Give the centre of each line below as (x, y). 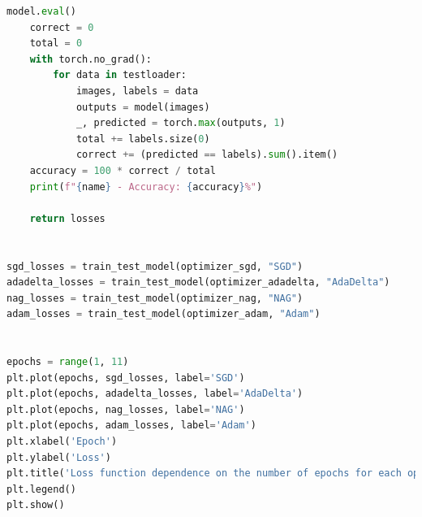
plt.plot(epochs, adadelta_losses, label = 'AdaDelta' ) (155, 394)
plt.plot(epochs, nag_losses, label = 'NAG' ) (126, 409)
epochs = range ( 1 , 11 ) (68, 362)
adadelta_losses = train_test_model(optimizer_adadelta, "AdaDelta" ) (198, 282)
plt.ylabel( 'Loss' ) (59, 457)
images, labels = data (137, 91)
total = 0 (56, 43)
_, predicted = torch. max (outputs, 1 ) (181, 123)
